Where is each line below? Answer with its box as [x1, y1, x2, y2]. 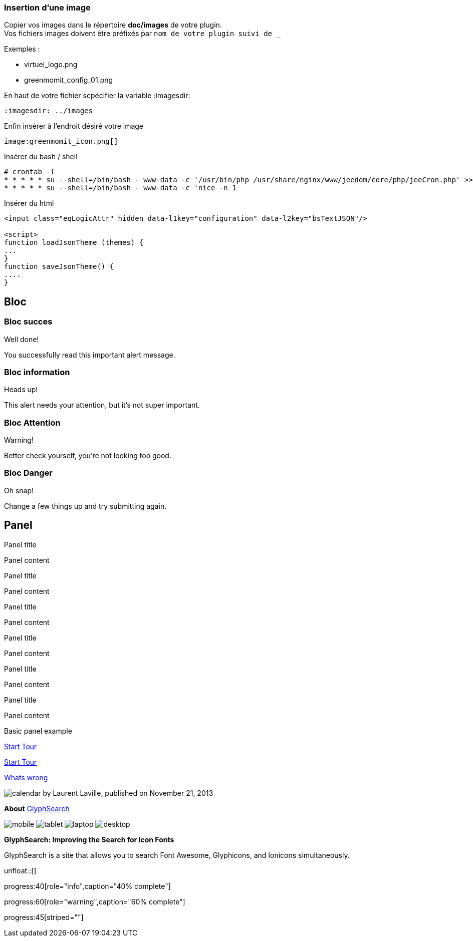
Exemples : [4, 45, 40, 54]
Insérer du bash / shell [4, 152, 78, 161]
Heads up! [4, 385, 38, 394]
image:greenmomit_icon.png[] [4, 137, 118, 146]
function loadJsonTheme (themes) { [4, 238, 144, 247]
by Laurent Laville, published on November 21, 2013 [43, 788, 213, 797]
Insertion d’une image [4, 3, 91, 13]
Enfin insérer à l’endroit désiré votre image [4, 122, 144, 131]
